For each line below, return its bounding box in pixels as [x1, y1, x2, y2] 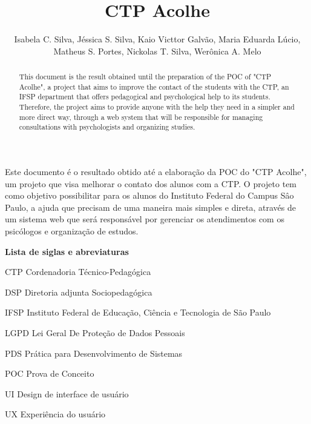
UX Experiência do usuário [5, 408, 106, 420]
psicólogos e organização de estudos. [5, 225, 139, 237]
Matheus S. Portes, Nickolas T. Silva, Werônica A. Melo [53, 44, 261, 57]
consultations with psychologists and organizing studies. [19, 122, 195, 132]
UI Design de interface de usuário [5, 387, 129, 400]
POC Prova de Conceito [5, 367, 94, 380]
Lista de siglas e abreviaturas [5, 245, 129, 257]
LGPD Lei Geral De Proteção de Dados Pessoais [5, 326, 185, 339]
